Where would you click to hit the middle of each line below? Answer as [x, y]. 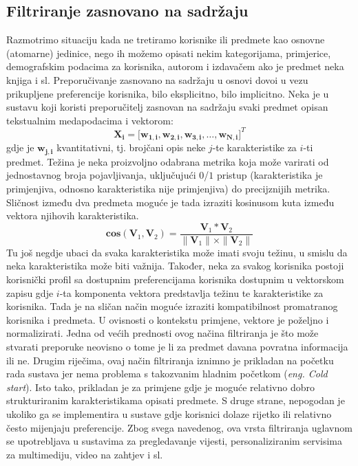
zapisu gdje [30, 292]
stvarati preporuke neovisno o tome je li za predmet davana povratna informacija [177, 346]
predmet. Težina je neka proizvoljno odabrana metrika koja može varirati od [168, 161]
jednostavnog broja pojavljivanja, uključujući [101, 175]
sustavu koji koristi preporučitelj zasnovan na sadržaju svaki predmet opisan [167, 107]
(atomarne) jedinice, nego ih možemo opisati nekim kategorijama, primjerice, [169, 53]
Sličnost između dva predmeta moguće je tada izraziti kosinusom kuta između [170, 202]
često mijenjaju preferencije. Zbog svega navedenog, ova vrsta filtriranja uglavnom [179, 427]
